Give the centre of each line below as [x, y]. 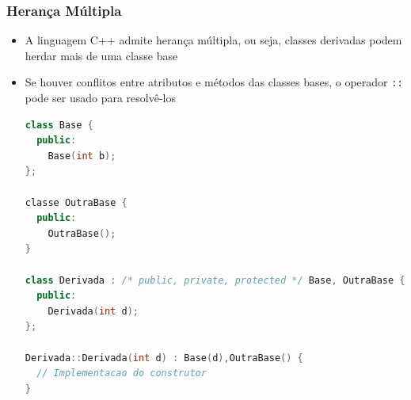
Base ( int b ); [82, 156]
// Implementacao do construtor [122, 373]
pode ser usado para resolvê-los [100, 98]
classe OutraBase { [76, 202]
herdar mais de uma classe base [101, 55]
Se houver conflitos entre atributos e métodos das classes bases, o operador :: [214, 82]
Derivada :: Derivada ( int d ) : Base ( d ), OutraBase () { [164, 358]
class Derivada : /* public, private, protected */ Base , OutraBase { [215, 280]
